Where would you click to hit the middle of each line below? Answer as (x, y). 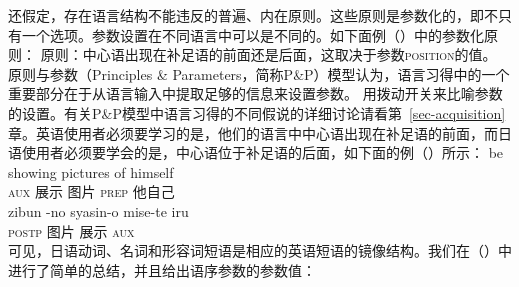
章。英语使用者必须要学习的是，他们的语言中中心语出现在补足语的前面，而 (253, 132)
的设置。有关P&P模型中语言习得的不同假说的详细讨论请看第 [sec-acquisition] (257, 112)
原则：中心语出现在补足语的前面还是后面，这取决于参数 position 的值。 (268, 54)
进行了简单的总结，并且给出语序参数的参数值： (162, 269)
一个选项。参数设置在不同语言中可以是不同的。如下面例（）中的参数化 (252, 34)
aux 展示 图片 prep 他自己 (91, 191)
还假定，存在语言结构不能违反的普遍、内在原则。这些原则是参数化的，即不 (253, 15)
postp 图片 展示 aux (71, 230)
